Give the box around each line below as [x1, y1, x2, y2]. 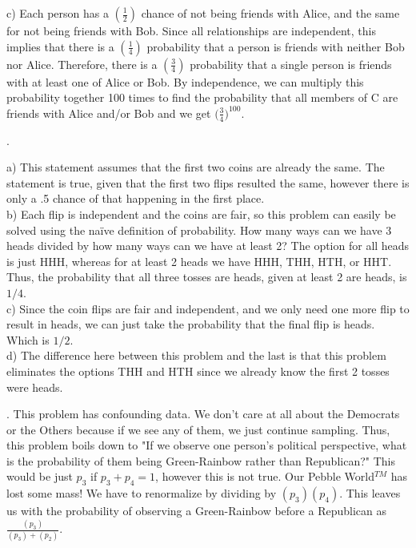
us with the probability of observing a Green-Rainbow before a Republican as [6, 502, 386, 519]
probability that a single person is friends [190, 55, 392, 72]
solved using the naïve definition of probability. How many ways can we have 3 [6, 221, 392, 238]
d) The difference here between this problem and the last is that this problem [6, 347, 386, 364]
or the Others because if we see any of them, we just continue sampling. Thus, [6, 421, 390, 437]
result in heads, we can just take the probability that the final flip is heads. [6, 316, 375, 332]
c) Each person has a [6, 5, 109, 21]
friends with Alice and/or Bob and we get [6, 104, 211, 121]
